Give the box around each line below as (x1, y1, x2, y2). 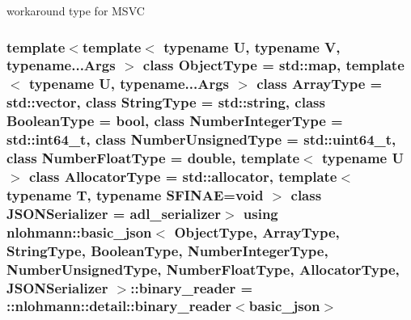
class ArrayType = (256, 74, 383, 94)
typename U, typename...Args (28, 74, 229, 94)
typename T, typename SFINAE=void (6, 184, 264, 204)
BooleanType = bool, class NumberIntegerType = (6, 111, 343, 131)
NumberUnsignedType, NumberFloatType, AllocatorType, (6, 259, 400, 279)
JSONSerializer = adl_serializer (6, 203, 221, 223)
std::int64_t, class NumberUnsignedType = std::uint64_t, (6, 129, 396, 149)
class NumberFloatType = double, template (6, 148, 300, 168)
